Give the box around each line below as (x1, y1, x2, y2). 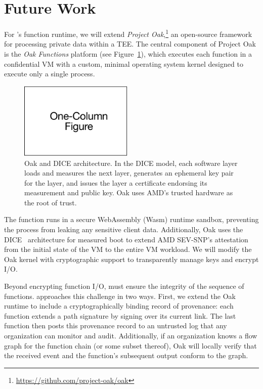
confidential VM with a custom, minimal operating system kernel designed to (4, 58, 243, 69)
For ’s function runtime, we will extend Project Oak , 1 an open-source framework (4, 27, 252, 39)
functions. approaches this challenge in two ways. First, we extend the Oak (4, 290, 236, 301)
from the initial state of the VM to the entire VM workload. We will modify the (4, 244, 252, 254)
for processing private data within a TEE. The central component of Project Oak (4, 38, 256, 49)
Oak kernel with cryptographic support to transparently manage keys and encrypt (4, 253, 259, 264)
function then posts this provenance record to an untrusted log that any (4, 320, 227, 331)
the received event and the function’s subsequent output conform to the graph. (4, 350, 248, 361)
